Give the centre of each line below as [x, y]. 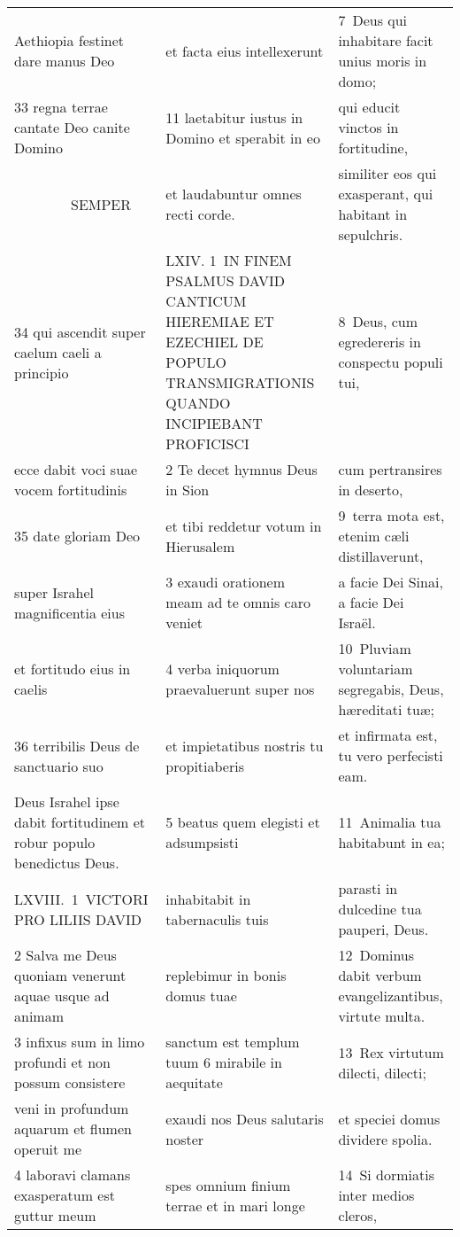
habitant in [373, 214]
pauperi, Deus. [383, 929]
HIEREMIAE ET [220, 321]
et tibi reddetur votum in [244, 525]
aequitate [194, 1082]
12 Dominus [376, 955]
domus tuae [201, 996]
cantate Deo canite [72, 127]
